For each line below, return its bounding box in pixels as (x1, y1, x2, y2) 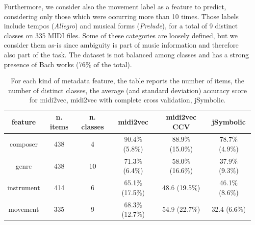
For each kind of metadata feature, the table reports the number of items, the (10, 75, 245, 86)
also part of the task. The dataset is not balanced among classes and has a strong (4, 49, 249, 59)
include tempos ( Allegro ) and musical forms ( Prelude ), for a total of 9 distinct (4, 21, 238, 31)
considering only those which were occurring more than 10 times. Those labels (4, 11, 239, 21)
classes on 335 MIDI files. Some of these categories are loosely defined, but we (4, 30, 238, 40)
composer (9, 139, 38, 149)
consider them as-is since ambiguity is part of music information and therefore (4, 40, 239, 50)
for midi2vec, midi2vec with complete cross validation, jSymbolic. (29, 95, 226, 105)
